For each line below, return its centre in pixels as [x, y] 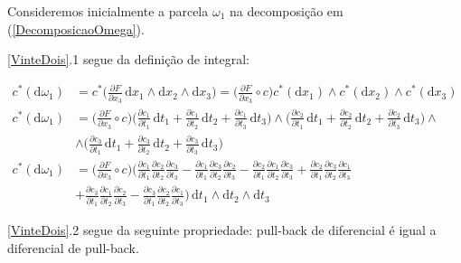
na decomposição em [287, 11]
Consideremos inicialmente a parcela [108, 11]
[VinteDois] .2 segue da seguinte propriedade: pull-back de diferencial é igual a [222, 229]
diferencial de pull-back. [73, 247]
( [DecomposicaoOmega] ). [76, 28]
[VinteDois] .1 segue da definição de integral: [128, 59]
